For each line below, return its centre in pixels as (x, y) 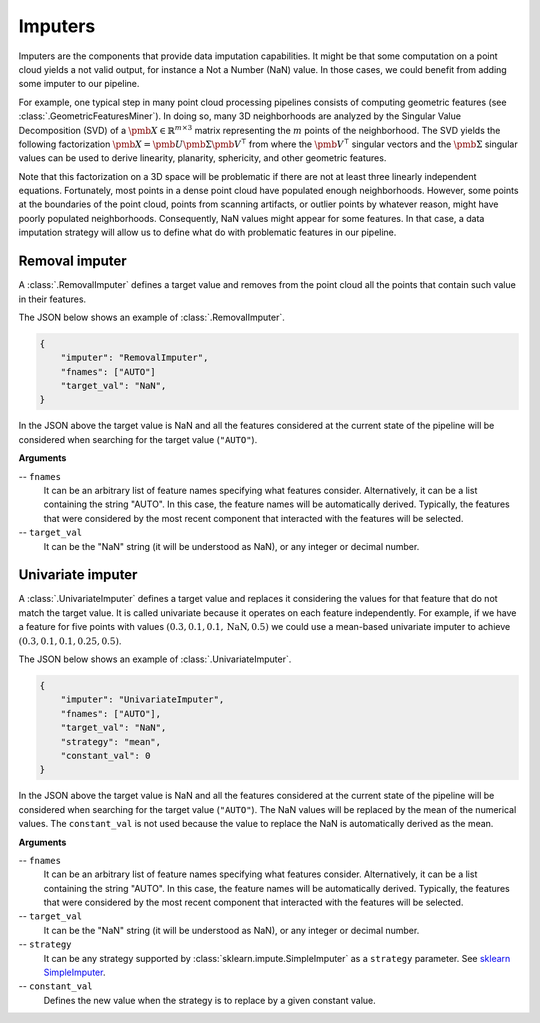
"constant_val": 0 (105, 755)
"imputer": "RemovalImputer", (134, 358)
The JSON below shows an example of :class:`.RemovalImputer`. (151, 317)
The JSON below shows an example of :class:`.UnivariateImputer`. (155, 659)
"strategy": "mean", (111, 741)
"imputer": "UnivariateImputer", (142, 699)
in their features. (52, 299)
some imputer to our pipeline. (79, 84)
